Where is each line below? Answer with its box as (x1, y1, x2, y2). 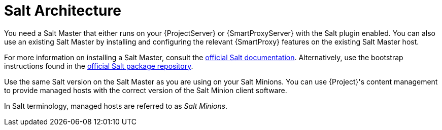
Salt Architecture (4, 2, 121, 19)
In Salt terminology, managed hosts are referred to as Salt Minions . (4, 101, 228, 110)
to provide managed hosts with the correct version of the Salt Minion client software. (4, 85, 287, 95)
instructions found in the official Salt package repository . (4, 61, 193, 70)
